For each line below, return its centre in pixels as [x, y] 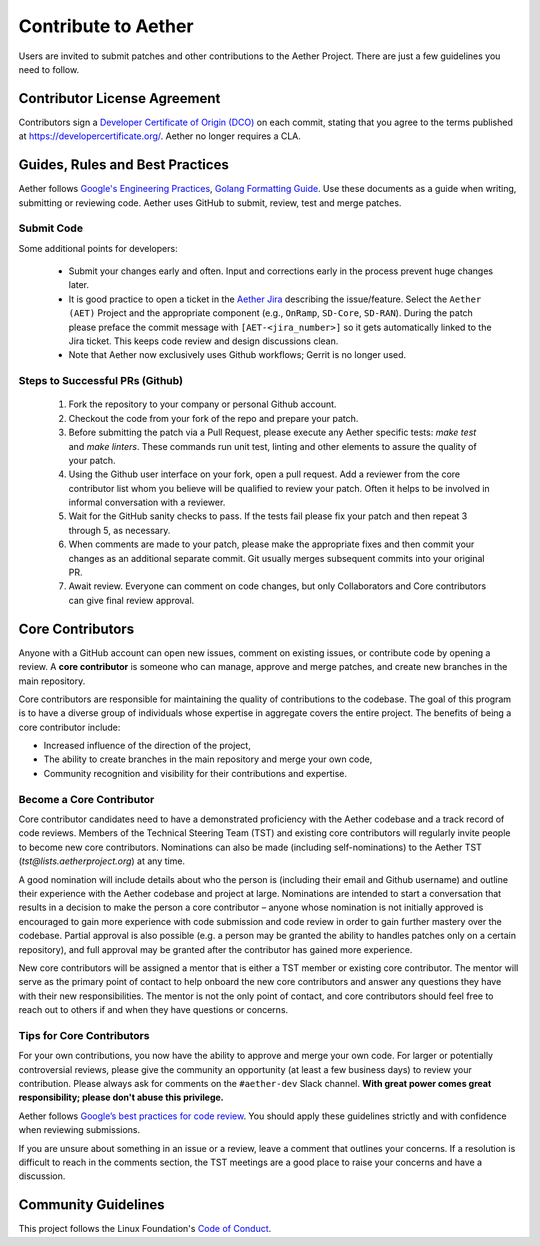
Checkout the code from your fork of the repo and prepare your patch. [213, 418]
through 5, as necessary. [119, 530]
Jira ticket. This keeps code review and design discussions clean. [203, 341]
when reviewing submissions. [79, 1130]
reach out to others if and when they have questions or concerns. [153, 1010]
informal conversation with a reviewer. [147, 502]
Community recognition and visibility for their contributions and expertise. [195, 773]
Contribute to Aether [106, 26]
